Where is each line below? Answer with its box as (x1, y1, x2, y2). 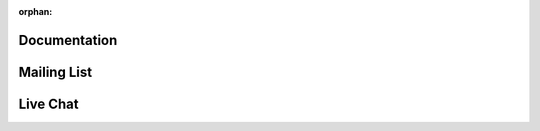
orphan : (18, 6, 53, 17)
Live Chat (18, 95, 79, 112)
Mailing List (18, 63, 93, 80)
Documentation (18, 31, 118, 49)
